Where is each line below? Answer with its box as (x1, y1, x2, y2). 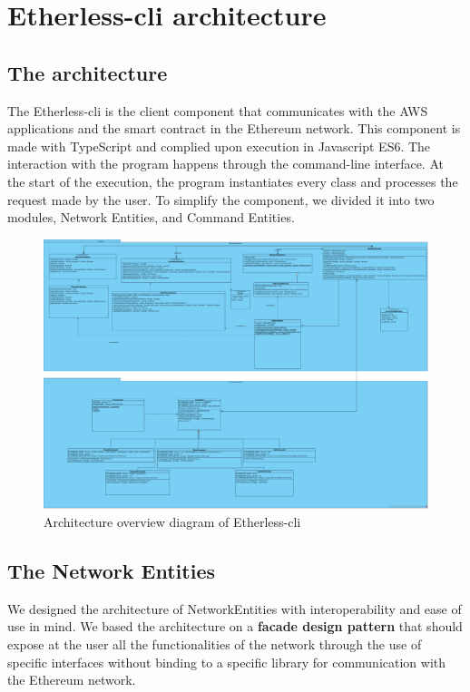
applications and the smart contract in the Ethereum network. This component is (7, 119, 461, 138)
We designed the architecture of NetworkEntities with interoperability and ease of (7, 599, 462, 618)
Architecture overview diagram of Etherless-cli (44, 512, 301, 531)
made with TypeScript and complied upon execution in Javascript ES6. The (7, 136, 431, 155)
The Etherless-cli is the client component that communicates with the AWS (7, 101, 428, 120)
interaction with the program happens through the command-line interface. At (7, 154, 444, 173)
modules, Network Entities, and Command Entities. (7, 208, 295, 227)
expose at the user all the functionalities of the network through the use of (7, 635, 422, 654)
